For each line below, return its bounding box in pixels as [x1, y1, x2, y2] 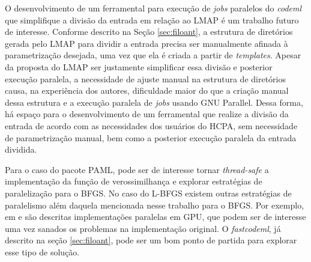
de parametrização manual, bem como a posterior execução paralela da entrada [5, 131, 297, 144]
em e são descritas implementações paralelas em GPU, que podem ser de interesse [5, 210, 306, 223]
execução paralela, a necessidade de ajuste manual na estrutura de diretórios [5, 72, 286, 85]
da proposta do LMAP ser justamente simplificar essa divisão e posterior [5, 60, 273, 73]
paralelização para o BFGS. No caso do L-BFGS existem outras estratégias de [5, 186, 292, 199]
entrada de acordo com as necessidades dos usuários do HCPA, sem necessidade [5, 119, 298, 132]
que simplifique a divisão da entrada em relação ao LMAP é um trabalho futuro [5, 13, 299, 26]
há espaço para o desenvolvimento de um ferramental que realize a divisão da [5, 108, 289, 120]
